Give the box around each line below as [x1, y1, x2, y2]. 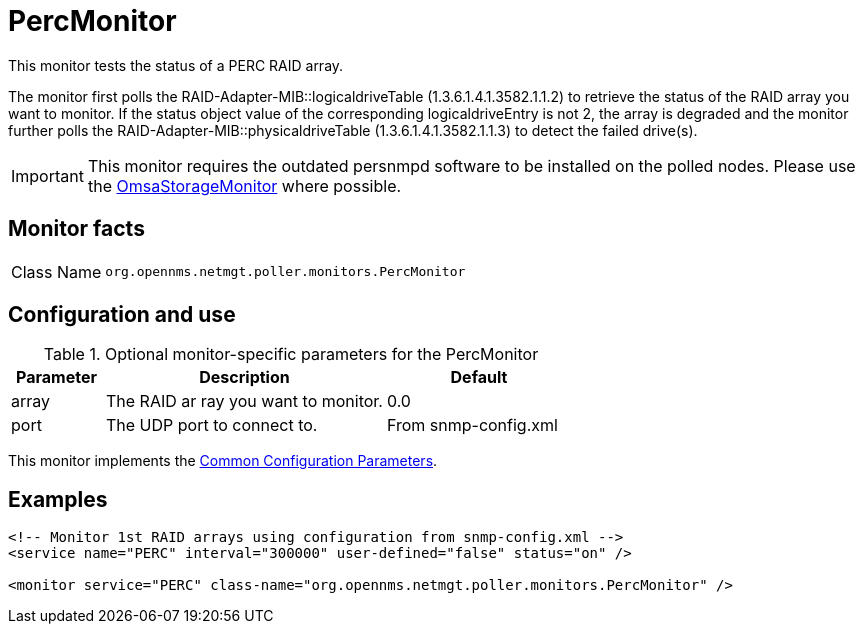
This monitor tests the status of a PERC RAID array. [8, 56, 344, 74]
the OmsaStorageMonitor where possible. [87, 175, 402, 196]
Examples [8, 486, 108, 512]
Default [450, 367, 508, 388]
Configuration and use [8, 302, 236, 328]
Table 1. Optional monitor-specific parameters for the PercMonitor [43, 344, 539, 365]
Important [11, 165, 84, 186]
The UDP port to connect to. [105, 415, 318, 436]
